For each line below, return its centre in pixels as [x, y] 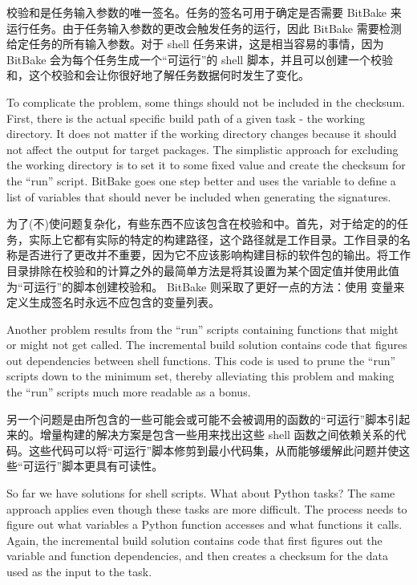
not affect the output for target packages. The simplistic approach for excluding [202, 149]
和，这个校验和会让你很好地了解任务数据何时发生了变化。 [158, 75]
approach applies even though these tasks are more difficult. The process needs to [207, 508]
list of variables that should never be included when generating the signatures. [199, 196]
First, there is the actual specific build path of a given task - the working [186, 118]
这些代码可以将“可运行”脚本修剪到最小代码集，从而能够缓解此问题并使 [214, 450]
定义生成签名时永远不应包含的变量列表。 [113, 302]
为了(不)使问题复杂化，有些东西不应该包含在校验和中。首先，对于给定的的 [202, 223]
